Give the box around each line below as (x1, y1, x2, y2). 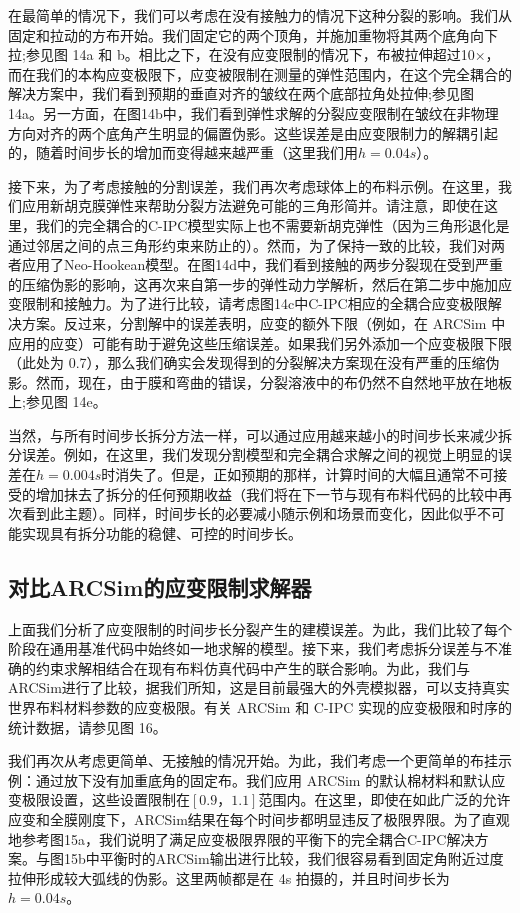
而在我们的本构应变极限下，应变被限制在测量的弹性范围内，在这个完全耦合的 (8, 63, 512, 84)
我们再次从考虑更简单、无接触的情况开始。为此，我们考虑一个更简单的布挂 (8, 750, 498, 771)
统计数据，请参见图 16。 (8, 716, 167, 737)
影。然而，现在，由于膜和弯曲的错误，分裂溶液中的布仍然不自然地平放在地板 (8, 371, 512, 392)
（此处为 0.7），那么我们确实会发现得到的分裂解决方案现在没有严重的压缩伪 (8, 352, 500, 373)
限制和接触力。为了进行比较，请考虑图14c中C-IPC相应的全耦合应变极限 (21, 293, 488, 314)
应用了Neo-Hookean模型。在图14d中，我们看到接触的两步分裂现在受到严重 (21, 254, 504, 275)
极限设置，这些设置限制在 (21, 789, 190, 810)
